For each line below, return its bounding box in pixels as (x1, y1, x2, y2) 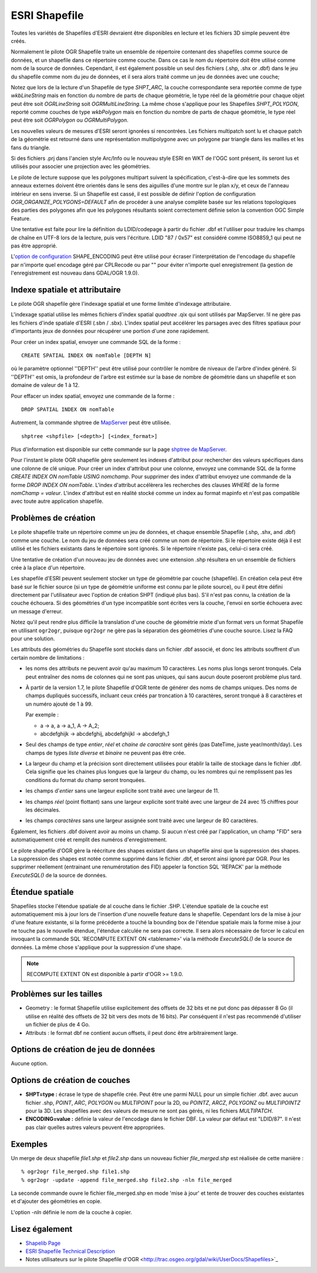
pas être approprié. (11, 242, 58, 249)
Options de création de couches (11, 1075, 130, 1085)
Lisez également (11, 1224, 73, 1234)
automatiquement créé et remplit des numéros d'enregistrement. (11, 836, 167, 843)
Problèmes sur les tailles (11, 989, 103, 999)
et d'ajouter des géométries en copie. (11, 1198, 102, 1205)
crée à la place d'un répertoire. (11, 564, 86, 571)
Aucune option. (11, 1060, 48, 1067)
